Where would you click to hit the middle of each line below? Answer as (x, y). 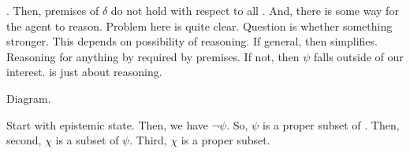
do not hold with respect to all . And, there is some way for (255, 10)
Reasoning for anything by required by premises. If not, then (153, 56)
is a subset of (87, 140)
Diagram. (29, 98)
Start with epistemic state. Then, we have (108, 124)
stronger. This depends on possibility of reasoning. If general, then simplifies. (192, 41)
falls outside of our (359, 56)
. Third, (148, 140)
